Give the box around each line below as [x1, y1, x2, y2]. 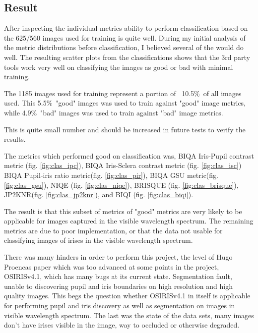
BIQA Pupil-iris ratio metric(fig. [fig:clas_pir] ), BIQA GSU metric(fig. [4, 169, 218, 180]
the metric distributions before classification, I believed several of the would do [4, 42, 244, 53]
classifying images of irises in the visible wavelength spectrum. [4, 235, 193, 245]
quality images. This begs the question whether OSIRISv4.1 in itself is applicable [4, 290, 251, 301]
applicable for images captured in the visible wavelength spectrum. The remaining [4, 216, 254, 226]
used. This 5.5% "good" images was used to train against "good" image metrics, [4, 98, 246, 108]
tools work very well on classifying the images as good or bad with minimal [4, 61, 233, 72]
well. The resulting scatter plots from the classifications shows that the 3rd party [4, 52, 250, 62]
